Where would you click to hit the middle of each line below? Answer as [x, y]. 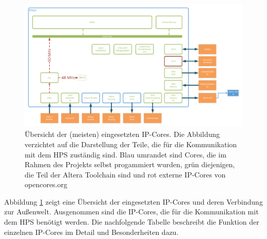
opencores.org [46, 184]
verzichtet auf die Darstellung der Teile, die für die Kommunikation [131, 144]
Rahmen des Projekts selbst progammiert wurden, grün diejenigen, [130, 164]
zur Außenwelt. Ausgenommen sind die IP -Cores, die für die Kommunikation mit [131, 212]
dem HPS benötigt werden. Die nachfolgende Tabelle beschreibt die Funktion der [132, 222]
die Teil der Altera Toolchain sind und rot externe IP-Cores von [125, 174]
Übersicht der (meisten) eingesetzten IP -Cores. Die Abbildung [122, 134]
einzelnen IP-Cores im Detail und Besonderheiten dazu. [91, 232]
